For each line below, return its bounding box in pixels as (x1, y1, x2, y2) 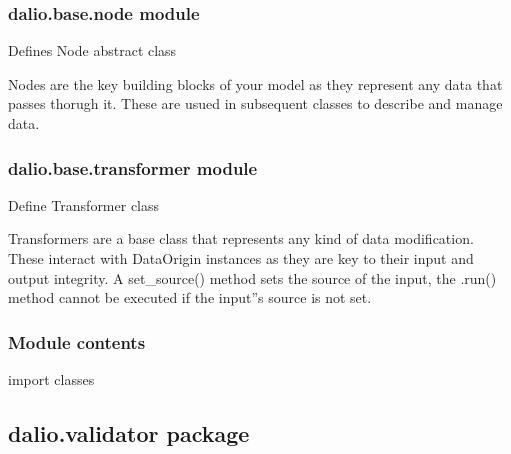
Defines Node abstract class (8, 40, 177, 61)
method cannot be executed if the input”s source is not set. (8, 287, 372, 308)
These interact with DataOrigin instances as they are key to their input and (8, 248, 474, 268)
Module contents (8, 329, 146, 354)
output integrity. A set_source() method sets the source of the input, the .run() (8, 267, 497, 288)
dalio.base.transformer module (8, 155, 258, 180)
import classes (8, 369, 95, 389)
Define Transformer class (8, 194, 160, 215)
